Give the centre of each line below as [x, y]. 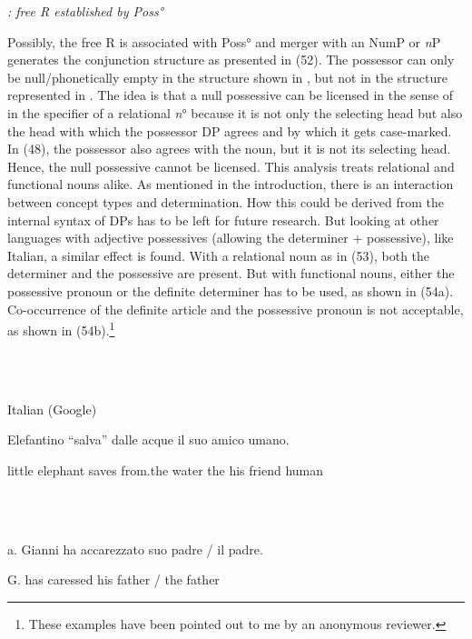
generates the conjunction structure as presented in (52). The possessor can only [231, 60]
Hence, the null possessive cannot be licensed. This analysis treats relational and [231, 166]
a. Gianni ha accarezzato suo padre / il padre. [135, 549]
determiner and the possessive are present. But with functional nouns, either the [231, 273]
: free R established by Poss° [85, 11]
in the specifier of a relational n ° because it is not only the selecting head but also [235, 112]
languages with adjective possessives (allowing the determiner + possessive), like [231, 238]
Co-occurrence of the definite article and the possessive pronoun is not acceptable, [236, 309]
